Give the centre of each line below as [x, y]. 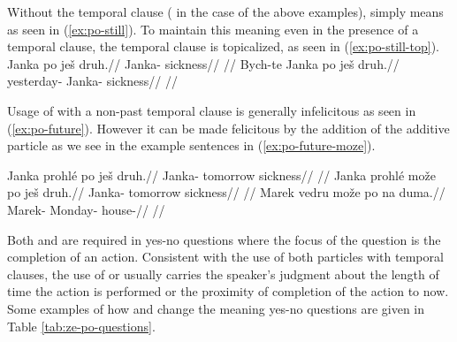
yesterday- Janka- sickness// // [93, 81]
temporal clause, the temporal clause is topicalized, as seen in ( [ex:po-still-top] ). [223, 46]
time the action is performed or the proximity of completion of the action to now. [228, 291]
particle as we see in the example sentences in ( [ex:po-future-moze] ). [191, 145]
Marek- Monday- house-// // [86, 209]
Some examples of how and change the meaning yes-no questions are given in [216, 308]
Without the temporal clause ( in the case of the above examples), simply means [225, 11]
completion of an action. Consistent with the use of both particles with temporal [225, 257]
